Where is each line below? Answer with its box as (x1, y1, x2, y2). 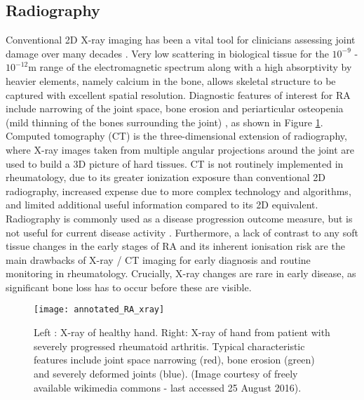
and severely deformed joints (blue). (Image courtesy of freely (34, 366, 298, 380)
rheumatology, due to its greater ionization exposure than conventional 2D (6, 170, 325, 185)
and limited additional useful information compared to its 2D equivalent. (6, 197, 318, 212)
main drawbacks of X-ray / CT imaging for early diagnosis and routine (6, 252, 311, 267)
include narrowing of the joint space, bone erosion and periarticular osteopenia (6, 101, 344, 116)
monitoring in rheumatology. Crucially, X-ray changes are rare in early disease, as (6, 266, 356, 281)
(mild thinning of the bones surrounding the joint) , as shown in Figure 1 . (6, 114, 323, 129)
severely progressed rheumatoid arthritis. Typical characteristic (34, 338, 305, 353)
